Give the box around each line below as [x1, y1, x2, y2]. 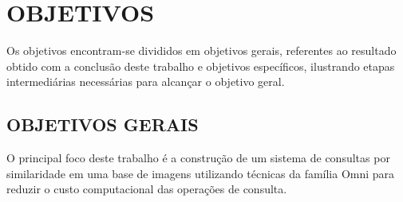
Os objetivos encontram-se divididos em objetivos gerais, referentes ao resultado [6, 42, 397, 59]
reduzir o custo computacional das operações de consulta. [6, 181, 287, 197]
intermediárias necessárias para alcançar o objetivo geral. [6, 73, 285, 90]
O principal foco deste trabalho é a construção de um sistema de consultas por [6, 150, 390, 166]
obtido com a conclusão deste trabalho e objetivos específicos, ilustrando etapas [6, 57, 395, 74]
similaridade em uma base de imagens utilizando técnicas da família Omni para [6, 165, 395, 181]
